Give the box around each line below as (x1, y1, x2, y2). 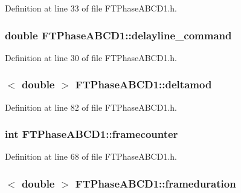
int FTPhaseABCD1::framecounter (5, 126, 178, 142)
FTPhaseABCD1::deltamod (75, 77, 212, 92)
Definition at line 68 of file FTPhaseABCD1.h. (5, 150, 177, 163)
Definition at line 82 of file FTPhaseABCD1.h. (5, 100, 177, 113)
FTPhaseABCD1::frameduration (75, 175, 236, 191)
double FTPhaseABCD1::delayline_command (5, 27, 232, 42)
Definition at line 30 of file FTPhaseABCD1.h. (5, 51, 177, 64)
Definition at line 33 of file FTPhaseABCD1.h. (5, 2, 177, 14)
